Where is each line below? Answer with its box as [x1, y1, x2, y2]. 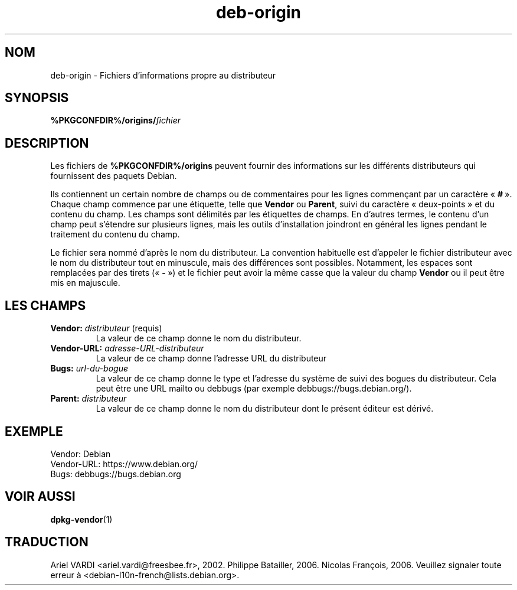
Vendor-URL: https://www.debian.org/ [50, 458, 198, 469]
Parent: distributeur [50, 393, 127, 404]
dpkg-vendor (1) [50, 514, 113, 524]
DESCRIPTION [5, 135, 89, 151]
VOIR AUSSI [5, 489, 76, 504]
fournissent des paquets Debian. [50, 171, 177, 181]
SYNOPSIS [5, 90, 69, 106]
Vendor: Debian [50, 448, 111, 459]
